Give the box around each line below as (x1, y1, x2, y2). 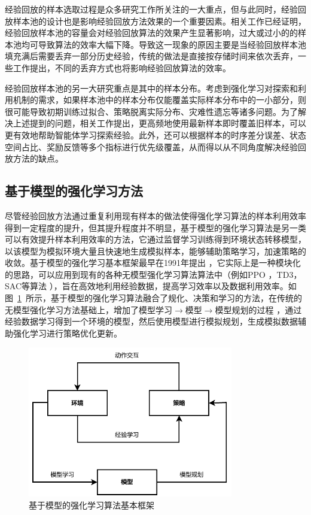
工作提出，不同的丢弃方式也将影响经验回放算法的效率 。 (13, 61, 231, 74)
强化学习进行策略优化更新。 (13, 326, 122, 339)
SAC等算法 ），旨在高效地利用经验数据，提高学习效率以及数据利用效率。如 (5, 280, 297, 292)
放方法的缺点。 (5, 152, 63, 165)
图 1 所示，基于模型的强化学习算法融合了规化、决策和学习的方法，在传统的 (5, 292, 302, 304)
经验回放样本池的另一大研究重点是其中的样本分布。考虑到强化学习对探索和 (5, 81, 298, 94)
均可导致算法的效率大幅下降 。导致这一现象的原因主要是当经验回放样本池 (21, 38, 306, 50)
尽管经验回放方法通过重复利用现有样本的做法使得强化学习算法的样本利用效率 (5, 209, 306, 222)
